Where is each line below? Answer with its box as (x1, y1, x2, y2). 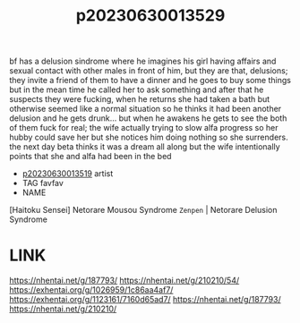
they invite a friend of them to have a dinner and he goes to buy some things (9, 75, 291, 86)
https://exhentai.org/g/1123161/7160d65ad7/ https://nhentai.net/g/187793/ (9, 294, 281, 305)
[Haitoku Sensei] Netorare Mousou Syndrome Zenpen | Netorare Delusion (9, 205, 278, 216)
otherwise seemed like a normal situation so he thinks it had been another (9, 104, 282, 115)
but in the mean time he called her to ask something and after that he (9, 84, 264, 95)
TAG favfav (21, 178, 64, 189)
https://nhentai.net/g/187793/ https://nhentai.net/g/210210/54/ (9, 275, 240, 286)
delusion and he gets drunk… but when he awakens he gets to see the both (9, 113, 287, 123)
